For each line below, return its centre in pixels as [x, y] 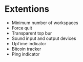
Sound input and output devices [44, 38]
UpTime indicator [29, 43]
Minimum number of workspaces [45, 23]
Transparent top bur [32, 33]
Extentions [27, 9]
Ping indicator [26, 54]
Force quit [22, 28]
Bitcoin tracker [26, 49]
